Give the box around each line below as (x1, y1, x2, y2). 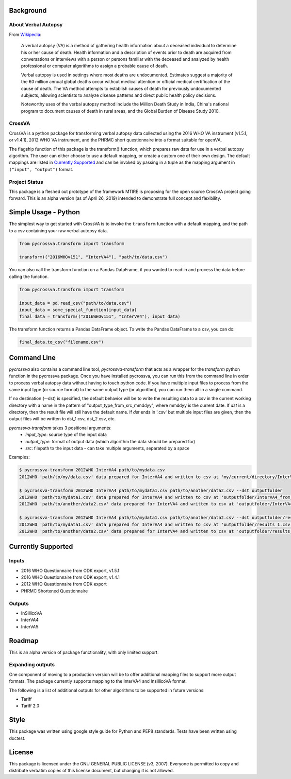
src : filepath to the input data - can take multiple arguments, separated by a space (25, 445, 190, 451)
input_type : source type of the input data (25, 432, 107, 437)
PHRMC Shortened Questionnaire (21, 588, 88, 594)
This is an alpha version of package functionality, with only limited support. (9, 649, 159, 655)
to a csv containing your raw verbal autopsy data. (9, 227, 108, 233)
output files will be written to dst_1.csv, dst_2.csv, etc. (9, 416, 116, 422)
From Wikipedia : (9, 32, 42, 37)
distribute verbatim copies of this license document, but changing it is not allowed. (9, 767, 174, 773)
